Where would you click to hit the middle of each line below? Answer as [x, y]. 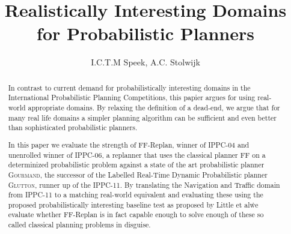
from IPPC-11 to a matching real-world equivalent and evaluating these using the [136, 195]
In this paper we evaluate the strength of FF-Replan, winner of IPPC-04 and [129, 144]
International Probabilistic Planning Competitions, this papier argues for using [132, 97]
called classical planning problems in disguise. [79, 225]
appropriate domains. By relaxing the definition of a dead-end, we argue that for [154, 108]
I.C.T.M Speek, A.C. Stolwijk [145, 62]
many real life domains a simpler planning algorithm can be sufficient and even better [142, 117]
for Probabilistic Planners [145, 33]
